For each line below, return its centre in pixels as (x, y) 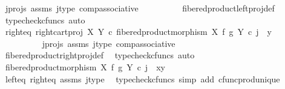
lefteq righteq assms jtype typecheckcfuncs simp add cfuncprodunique (142, 78)
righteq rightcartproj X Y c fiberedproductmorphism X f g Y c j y (138, 32)
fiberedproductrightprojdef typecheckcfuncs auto (100, 55)
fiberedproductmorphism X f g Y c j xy (85, 66)
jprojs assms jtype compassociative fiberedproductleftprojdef (140, 8)
